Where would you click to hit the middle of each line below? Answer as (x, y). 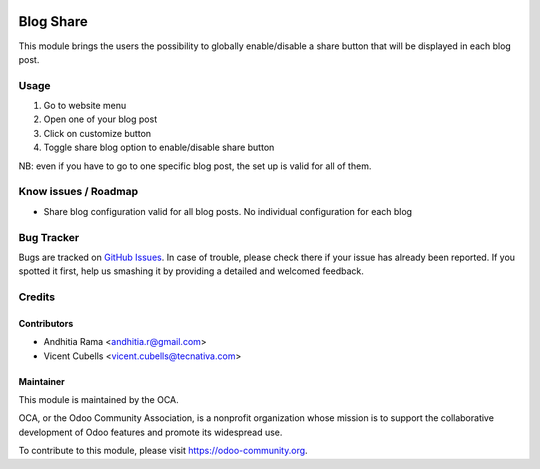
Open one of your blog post (100, 119)
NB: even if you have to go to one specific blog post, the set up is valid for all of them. (195, 166)
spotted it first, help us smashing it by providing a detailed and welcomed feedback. (191, 271)
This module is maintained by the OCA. (98, 400)
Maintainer (41, 381)
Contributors (46, 323)
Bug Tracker (49, 237)
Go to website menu (85, 106)
